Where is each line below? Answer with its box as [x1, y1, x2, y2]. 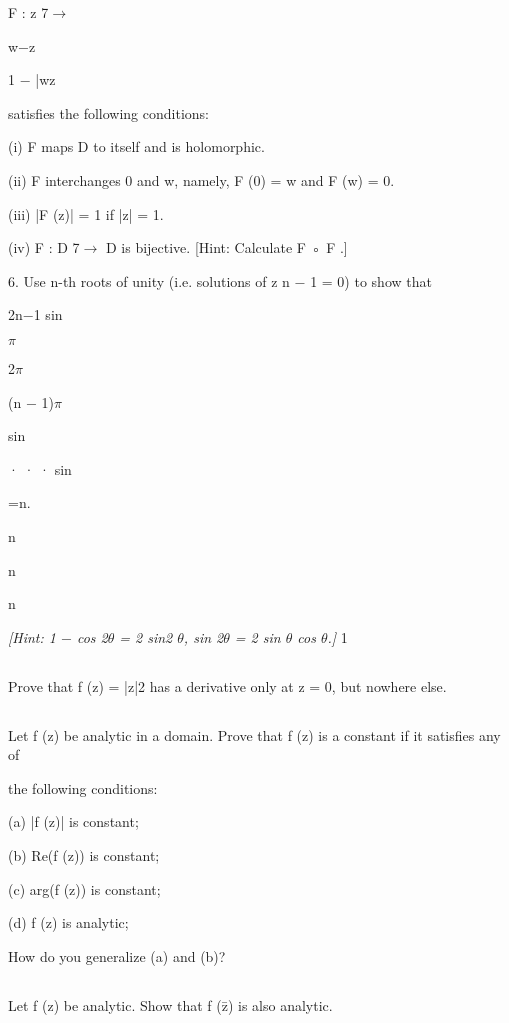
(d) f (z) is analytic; [8, 912, 129, 933]
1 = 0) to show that [310, 270, 432, 291]
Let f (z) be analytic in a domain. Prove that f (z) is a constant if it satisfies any [8, 724, 501, 745]
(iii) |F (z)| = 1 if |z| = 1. [8, 203, 164, 224]
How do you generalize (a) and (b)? [8, 945, 226, 966]
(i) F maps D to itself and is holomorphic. [8, 136, 265, 157]
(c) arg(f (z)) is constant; [8, 878, 161, 899]
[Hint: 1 [8, 626, 56, 647]
